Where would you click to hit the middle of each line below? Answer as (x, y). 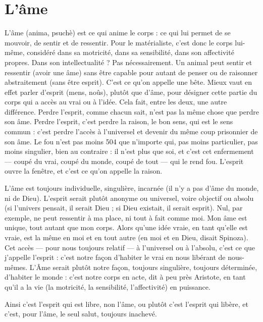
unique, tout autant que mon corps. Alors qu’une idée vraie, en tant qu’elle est (126, 227)
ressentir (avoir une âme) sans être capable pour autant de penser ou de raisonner (131, 72)
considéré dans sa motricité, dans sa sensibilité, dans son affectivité (130, 52)
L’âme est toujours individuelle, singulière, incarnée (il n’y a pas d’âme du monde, (132, 188)
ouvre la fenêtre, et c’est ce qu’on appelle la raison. (84, 171)
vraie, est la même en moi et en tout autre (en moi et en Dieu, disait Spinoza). (126, 237)
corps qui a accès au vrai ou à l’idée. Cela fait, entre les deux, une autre (116, 102)
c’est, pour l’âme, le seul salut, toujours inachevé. (81, 314)
